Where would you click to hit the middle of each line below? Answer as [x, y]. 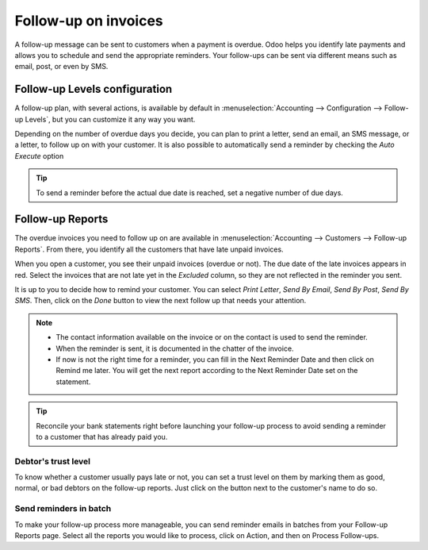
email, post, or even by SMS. [61, 67]
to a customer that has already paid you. [102, 437]
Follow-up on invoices [89, 21]
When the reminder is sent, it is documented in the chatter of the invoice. [175, 348]
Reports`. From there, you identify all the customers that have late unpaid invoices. [149, 249]
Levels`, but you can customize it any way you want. [110, 119]
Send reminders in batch [63, 509]
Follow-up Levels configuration [94, 89]
